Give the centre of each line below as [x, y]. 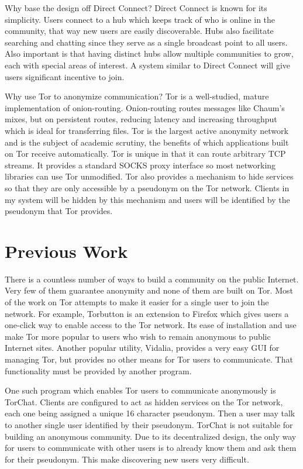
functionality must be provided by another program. [98, 370]
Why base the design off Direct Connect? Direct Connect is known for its [136, 8]
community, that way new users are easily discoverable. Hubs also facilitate [139, 31]
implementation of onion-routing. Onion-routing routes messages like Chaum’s [145, 107]
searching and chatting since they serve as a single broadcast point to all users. [146, 42]
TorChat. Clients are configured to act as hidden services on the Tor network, [144, 401]
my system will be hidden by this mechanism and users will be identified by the [147, 199]
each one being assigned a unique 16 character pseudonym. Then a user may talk [150, 413]
